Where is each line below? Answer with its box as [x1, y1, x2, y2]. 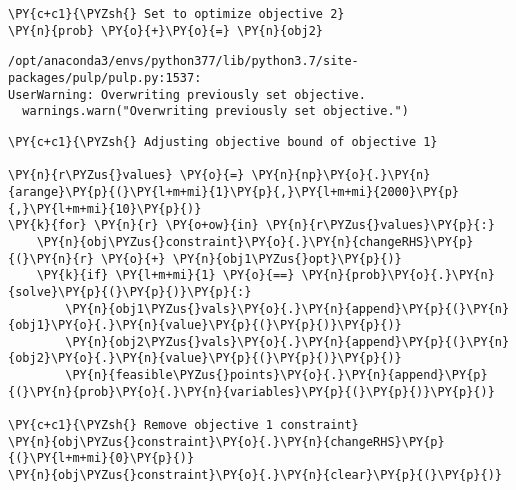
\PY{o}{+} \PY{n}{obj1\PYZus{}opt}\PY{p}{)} [101, 251, 402, 266]
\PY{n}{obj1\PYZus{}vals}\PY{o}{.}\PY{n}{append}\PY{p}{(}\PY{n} [65, 301, 510, 316]
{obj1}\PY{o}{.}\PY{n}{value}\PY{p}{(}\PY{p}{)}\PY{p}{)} [8, 318, 402, 333]
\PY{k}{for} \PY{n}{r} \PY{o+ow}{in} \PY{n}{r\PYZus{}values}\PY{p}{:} [8, 218, 495, 233]
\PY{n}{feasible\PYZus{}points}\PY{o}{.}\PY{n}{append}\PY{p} [65, 368, 488, 383]
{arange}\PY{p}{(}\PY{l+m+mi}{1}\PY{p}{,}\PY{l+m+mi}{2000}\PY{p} [8, 184, 460, 199]
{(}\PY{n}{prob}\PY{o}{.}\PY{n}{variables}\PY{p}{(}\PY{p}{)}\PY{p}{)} [8, 384, 495, 399]
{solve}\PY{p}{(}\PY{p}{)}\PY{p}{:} [8, 284, 252, 299]
